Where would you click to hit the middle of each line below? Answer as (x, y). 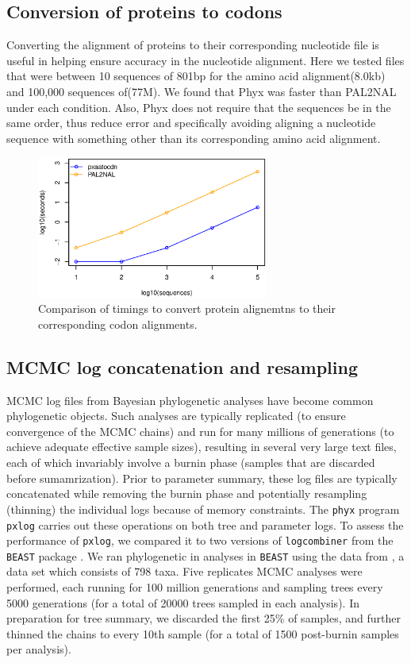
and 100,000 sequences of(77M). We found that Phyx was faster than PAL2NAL (202, 91)
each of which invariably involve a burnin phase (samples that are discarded (191, 463)
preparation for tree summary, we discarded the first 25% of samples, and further (204, 618)
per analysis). (39, 649)
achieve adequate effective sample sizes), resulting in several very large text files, (202, 447)
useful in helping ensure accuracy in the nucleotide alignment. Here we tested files (205, 60)
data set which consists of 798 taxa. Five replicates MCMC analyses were (184, 571)
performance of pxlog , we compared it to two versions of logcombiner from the (200, 540)
